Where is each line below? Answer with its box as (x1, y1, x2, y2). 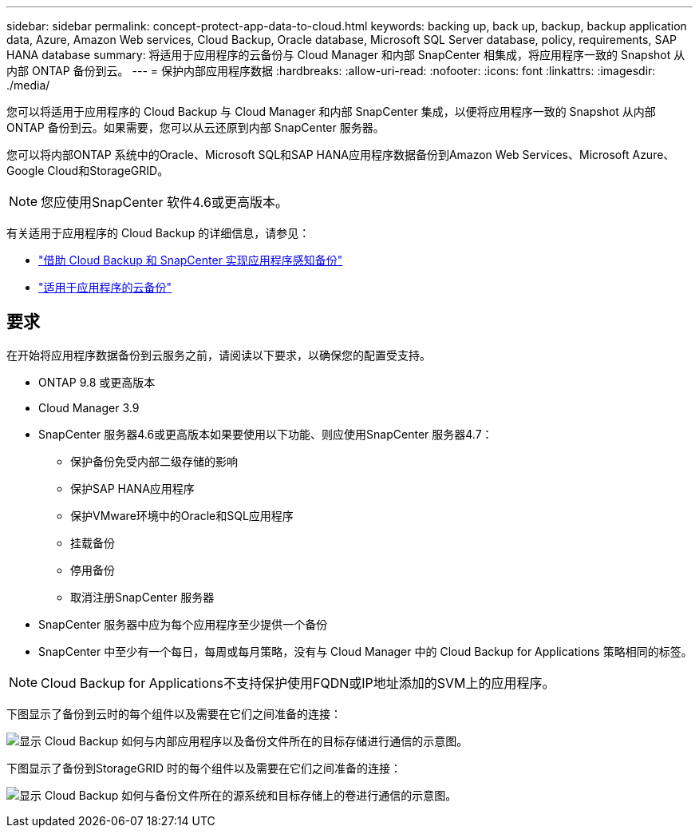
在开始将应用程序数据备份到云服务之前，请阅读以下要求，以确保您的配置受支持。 (6, 347, 431, 362)
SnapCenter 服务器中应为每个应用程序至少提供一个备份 (38, 617, 328, 631)
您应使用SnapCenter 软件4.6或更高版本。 (41, 194, 288, 210)
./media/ (6, 78, 50, 92)
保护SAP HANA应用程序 (70, 481, 195, 495)
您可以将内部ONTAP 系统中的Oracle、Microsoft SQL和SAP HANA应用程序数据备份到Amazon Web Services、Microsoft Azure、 (6, 148, 675, 161)
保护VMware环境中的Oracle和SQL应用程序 (70, 508, 294, 522)
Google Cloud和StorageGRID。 (6, 164, 169, 177)
